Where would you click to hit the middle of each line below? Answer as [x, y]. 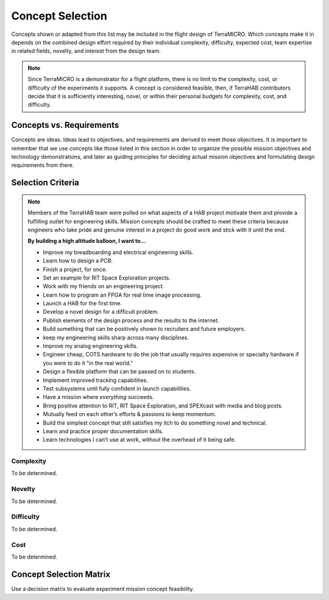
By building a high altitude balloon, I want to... [87, 241]
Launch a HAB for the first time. [83, 303]
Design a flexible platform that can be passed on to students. [119, 372]
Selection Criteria [45, 183]
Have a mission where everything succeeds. [99, 397]
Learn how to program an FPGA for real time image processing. [122, 295]
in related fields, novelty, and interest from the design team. [86, 51]
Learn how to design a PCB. [78, 261]
